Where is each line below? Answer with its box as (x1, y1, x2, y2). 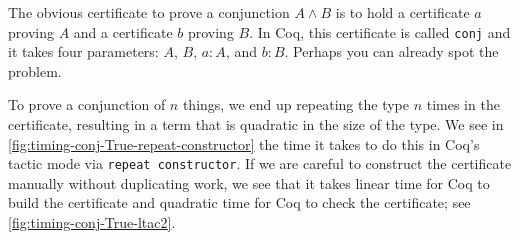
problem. (8, 60, 62, 81)
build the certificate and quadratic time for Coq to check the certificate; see (8, 192, 471, 213)
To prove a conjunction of (8, 94, 166, 115)
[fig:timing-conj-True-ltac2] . (8, 212, 176, 233)
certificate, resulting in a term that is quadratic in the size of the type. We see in (8, 114, 504, 135)
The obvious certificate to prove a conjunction (8, 2, 290, 22)
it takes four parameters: (8, 41, 159, 62)
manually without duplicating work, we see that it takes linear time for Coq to (8, 172, 490, 193)
